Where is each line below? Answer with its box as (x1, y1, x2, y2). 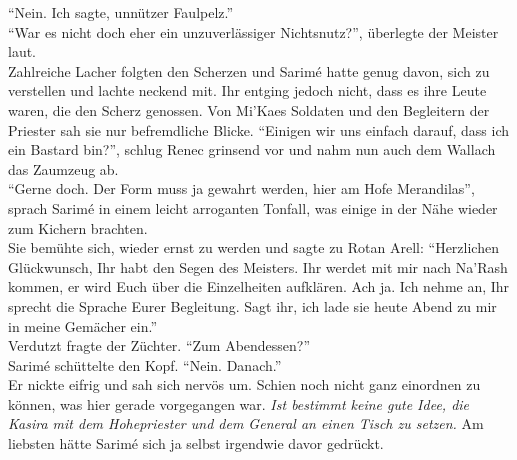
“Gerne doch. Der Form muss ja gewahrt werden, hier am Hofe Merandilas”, (8, 178, 475, 199)
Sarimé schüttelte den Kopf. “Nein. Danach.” (8, 354, 282, 375)
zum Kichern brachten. (8, 217, 148, 238)
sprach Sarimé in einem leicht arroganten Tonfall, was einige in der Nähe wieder (8, 197, 498, 218)
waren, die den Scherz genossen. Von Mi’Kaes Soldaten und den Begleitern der (8, 99, 490, 120)
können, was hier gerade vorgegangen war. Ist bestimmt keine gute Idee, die (8, 393, 470, 414)
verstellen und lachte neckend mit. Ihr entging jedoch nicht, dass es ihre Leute (8, 80, 487, 101)
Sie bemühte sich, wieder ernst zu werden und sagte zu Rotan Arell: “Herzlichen (8, 237, 499, 258)
